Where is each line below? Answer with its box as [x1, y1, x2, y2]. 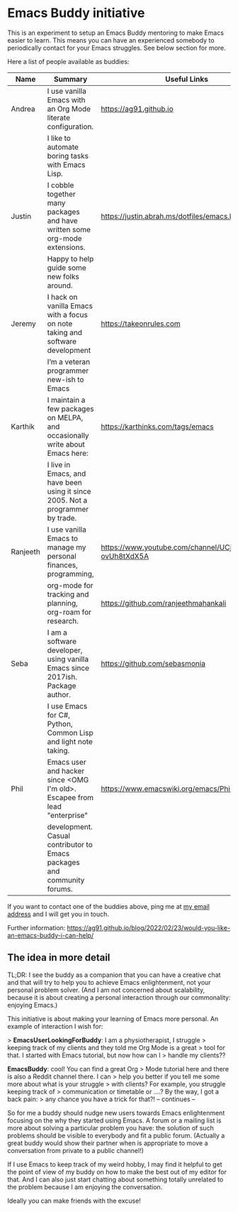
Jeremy [11, 318, 37, 328]
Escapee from [47, 792, 94, 802]
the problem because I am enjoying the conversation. [7, 1182, 163, 1191]
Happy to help [47, 253, 94, 263]
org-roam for [47, 607, 92, 617]
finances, [47, 559, 78, 569]
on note [47, 318, 73, 328]
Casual [47, 831, 71, 841]
